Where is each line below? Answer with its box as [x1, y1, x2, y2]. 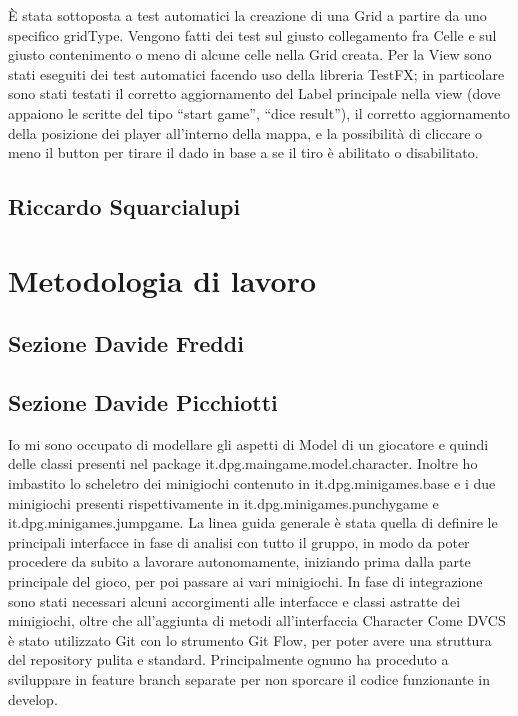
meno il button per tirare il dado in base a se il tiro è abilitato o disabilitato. [8, 142, 479, 163]
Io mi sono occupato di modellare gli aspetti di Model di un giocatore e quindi [8, 433, 489, 454]
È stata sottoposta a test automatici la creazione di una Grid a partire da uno [8, 5, 487, 25]
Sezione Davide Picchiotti [8, 387, 278, 418]
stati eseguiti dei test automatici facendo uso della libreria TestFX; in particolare [8, 63, 505, 84]
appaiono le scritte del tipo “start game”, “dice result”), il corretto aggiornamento [8, 102, 511, 123]
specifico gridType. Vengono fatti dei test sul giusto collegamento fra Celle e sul [8, 24, 497, 45]
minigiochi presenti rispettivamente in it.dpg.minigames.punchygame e [8, 492, 439, 513]
